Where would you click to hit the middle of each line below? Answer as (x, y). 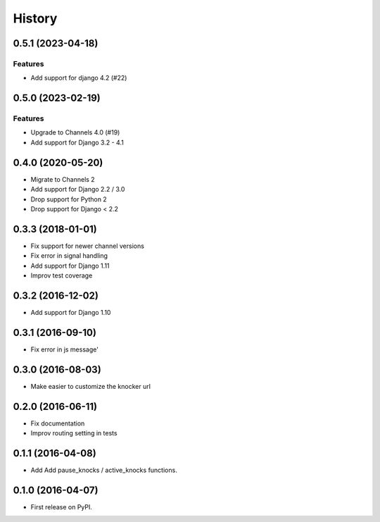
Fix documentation (58, 423)
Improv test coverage (62, 275)
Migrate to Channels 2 (63, 179)
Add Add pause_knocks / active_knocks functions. (104, 470)
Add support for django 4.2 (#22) (79, 78)
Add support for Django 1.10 (71, 312)
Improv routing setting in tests (74, 433)
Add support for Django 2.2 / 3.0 (78, 189)
